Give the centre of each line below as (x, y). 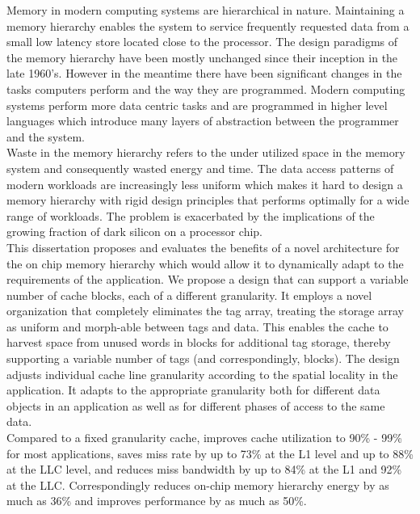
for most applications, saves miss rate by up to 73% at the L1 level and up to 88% (210, 453)
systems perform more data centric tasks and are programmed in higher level (197, 105)
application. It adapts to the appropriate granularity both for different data (193, 390)
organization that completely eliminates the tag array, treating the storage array (205, 311)
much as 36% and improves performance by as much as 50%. (157, 501)
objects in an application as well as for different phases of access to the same (196, 405)
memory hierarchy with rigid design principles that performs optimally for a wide (208, 200)
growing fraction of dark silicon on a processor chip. (135, 232)
